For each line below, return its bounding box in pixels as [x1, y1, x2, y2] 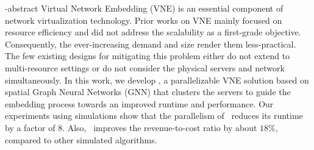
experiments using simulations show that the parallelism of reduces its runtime [5, 109, 303, 122]
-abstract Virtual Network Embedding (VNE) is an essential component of [5, 2, 284, 14]
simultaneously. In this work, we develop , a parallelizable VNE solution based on [5, 73, 309, 86]
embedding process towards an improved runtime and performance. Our [5, 97, 274, 110]
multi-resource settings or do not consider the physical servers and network [5, 61, 285, 74]
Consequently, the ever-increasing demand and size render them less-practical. [5, 37, 296, 50]
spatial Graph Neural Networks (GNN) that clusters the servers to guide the [5, 85, 291, 98]
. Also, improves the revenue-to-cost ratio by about [62, 121, 257, 134]
